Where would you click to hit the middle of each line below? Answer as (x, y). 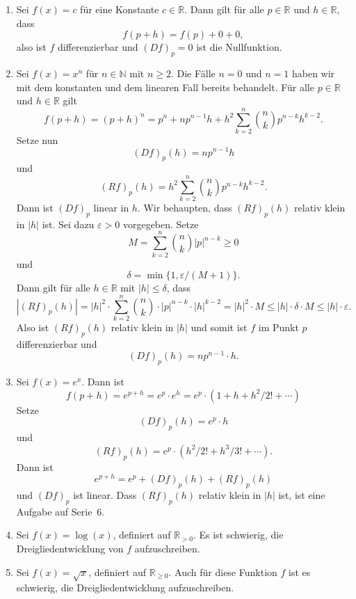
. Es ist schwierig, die (238, 535)
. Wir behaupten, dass (185, 208)
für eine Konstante (120, 9)
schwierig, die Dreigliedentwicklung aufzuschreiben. (125, 588)
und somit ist (219, 327)
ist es (300, 572)
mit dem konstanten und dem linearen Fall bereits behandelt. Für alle (165, 87)
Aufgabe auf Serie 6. (60, 511)
